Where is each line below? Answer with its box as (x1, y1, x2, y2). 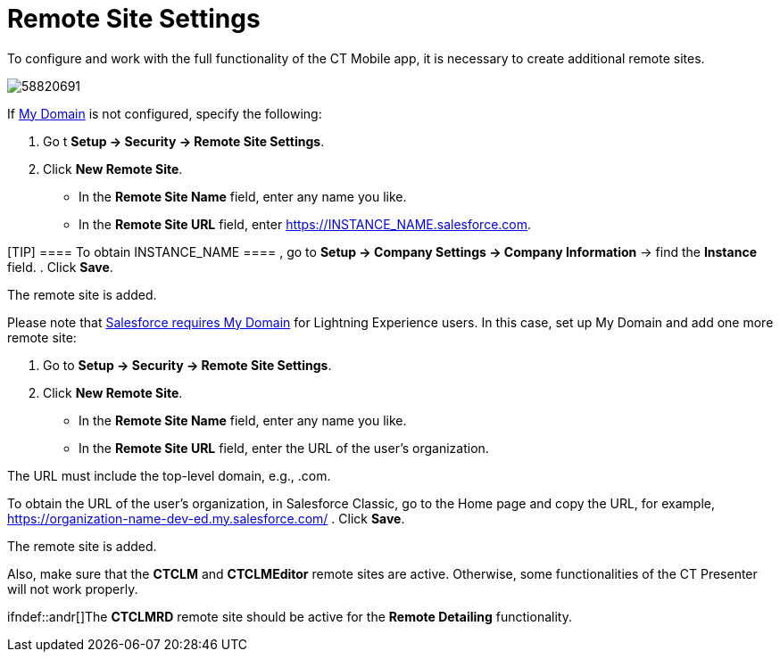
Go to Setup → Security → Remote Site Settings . (43, 357, 332, 373)
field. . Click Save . (7, 259, 113, 275)
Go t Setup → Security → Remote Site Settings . (43, 133, 325, 149)
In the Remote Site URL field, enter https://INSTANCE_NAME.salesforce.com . (79, 216, 532, 232)
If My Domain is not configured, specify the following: (7, 105, 322, 121)
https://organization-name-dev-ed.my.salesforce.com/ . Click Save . (7, 510, 405, 526)
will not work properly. (7, 581, 138, 597)
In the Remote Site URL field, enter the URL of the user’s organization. (79, 440, 489, 456)
